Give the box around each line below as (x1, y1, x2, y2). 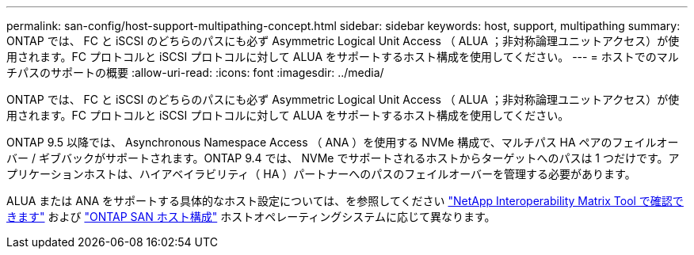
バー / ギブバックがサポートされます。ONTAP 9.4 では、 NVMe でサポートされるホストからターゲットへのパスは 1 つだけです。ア (6, 151, 680, 165)
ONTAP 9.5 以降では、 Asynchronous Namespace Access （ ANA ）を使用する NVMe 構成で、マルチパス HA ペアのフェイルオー (6, 135, 679, 149)
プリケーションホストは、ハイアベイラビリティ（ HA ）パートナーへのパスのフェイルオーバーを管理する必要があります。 (6, 167, 636, 181)
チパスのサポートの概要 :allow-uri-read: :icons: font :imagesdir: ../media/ (6, 66, 384, 79)
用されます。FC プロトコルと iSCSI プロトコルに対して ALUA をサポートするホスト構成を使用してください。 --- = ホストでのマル (6, 50, 679, 63)
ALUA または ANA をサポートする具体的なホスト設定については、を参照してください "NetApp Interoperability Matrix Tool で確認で (6, 194, 684, 207)
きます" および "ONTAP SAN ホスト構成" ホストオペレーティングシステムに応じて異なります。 (6, 210, 496, 223)
